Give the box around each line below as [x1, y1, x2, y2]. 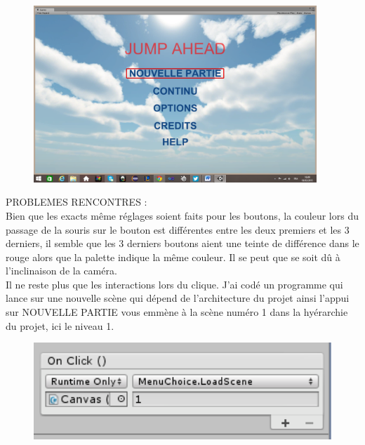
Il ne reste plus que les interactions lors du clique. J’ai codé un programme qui [6, 277, 343, 291]
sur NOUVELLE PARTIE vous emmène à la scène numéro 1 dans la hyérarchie [6, 305, 348, 319]
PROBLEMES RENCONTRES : [6, 194, 147, 209]
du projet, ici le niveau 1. [6, 318, 114, 333]
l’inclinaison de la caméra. [6, 263, 117, 278]
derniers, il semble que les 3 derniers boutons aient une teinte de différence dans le [6, 236, 359, 251]
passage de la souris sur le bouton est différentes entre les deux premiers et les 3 [6, 222, 350, 237]
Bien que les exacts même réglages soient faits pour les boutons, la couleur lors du [6, 208, 359, 222]
